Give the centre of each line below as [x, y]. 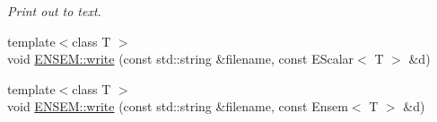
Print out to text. [54, 11]
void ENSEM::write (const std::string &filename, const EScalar [181, 59]
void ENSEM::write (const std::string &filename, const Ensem [178, 106]
